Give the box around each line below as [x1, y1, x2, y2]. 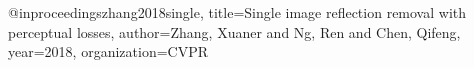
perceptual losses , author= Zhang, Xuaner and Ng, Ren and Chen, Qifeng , [8, 21, 461, 42]
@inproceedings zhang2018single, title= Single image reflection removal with [8, 2, 467, 22]
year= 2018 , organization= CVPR [8, 41, 209, 62]
